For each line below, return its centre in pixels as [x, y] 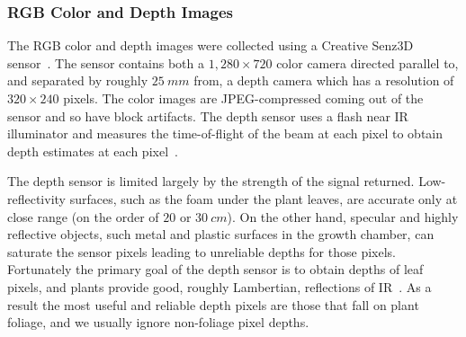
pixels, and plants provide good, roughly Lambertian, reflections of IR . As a [220, 286]
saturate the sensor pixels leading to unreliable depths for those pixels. [202, 251]
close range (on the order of [83, 216]
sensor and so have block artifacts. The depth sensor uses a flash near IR [208, 115]
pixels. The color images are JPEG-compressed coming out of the [243, 98]
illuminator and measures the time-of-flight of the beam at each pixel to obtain [225, 133]
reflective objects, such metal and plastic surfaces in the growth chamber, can [221, 234]
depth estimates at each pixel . [93, 151]
